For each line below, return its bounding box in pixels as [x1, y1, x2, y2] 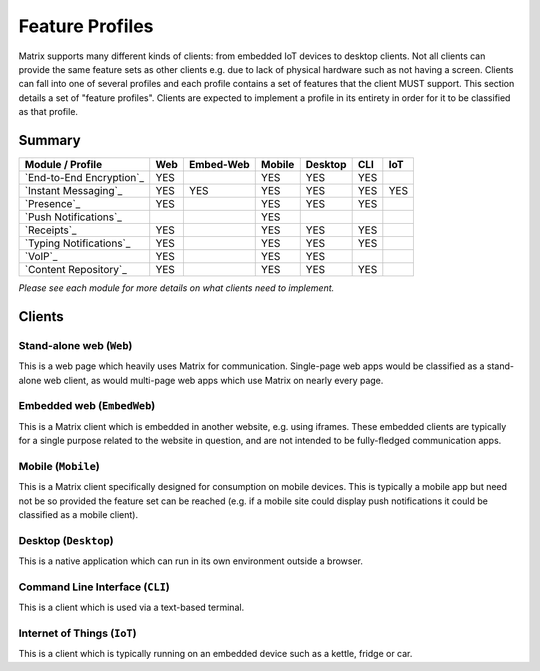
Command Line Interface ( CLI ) [18, 580, 170, 594]
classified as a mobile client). [18, 509, 139, 521]
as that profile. [18, 106, 79, 118]
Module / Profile [24, 158, 103, 172]
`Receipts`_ [24, 223, 77, 237]
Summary [18, 131, 81, 149]
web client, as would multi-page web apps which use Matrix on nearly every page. [43, 374, 384, 386]
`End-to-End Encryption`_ [24, 171, 145, 185]
